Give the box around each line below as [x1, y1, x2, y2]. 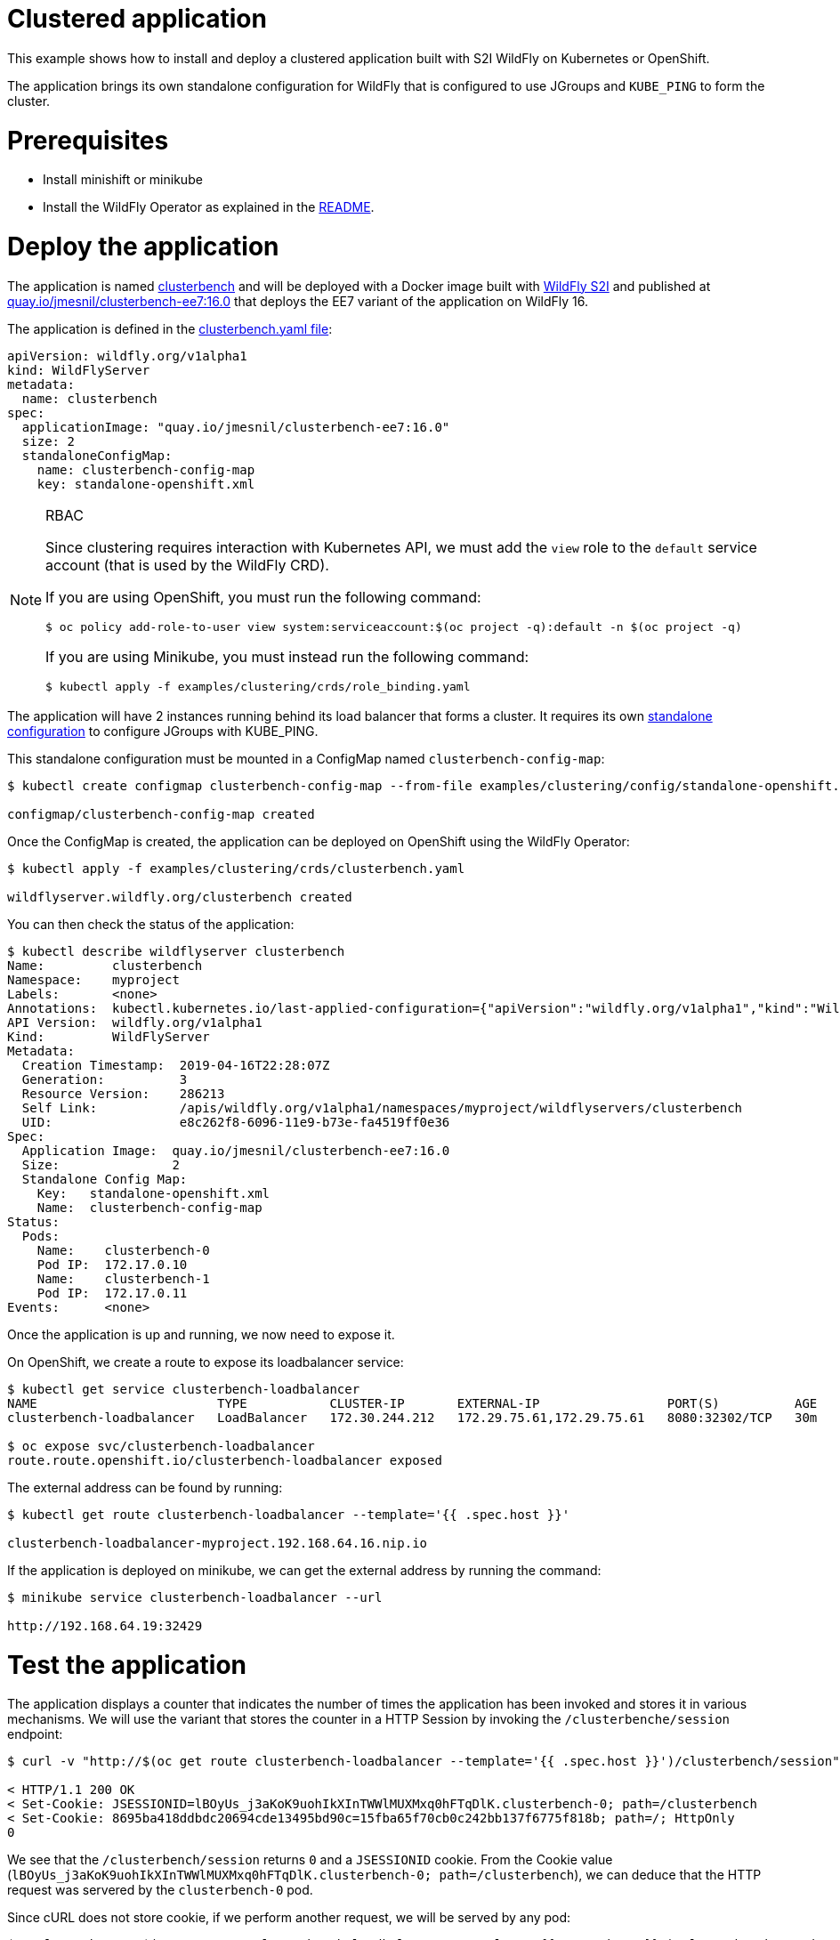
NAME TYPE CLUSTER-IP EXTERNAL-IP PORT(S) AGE [7, 1395, 818, 1411]
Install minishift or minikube [43, 172, 203, 188]
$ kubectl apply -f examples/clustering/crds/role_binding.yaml [45, 679, 471, 693]
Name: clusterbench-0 [36, 1242, 210, 1257]
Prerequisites [7, 125, 169, 156]
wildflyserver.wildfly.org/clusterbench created [7, 889, 352, 904]
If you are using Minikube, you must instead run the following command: [45, 647, 529, 666]
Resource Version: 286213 [21, 1086, 225, 1101]
